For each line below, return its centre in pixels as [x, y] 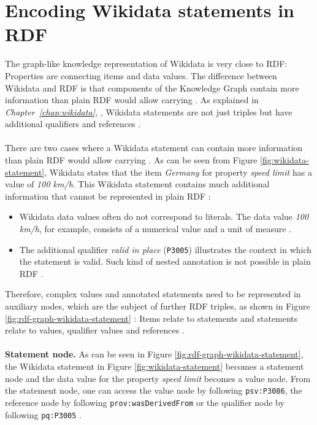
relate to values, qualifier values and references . [95, 330]
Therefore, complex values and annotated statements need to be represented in [153, 294]
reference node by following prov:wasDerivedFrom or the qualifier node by [145, 402]
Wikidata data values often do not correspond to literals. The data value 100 [164, 216]
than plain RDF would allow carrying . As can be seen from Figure [131, 160]
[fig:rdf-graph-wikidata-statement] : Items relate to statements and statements [151, 318]
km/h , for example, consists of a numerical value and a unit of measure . [155, 229]
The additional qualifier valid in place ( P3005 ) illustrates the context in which [166, 249]
